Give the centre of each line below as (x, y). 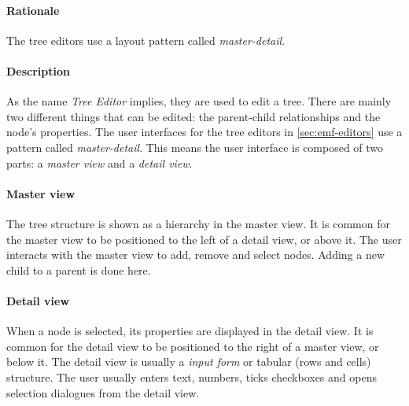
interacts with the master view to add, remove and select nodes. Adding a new (196, 255)
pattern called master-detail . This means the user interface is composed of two (195, 147)
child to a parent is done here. (79, 269)
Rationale (33, 10)
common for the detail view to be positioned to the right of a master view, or (193, 346)
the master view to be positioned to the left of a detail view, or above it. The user (204, 239)
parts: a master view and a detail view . (99, 162)
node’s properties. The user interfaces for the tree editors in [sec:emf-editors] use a (204, 132)
